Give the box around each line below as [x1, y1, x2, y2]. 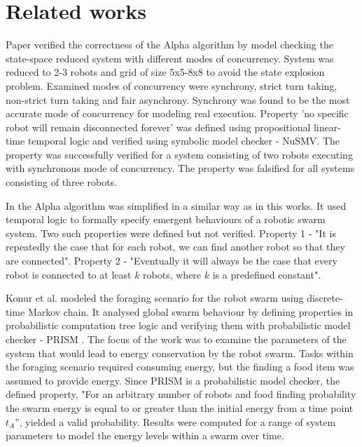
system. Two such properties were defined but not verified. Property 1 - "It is [6, 225, 336, 240]
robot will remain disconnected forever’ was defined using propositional [6, 119, 311, 134]
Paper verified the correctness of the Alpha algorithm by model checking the [6, 37, 333, 52]
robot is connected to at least [6, 267, 132, 281]
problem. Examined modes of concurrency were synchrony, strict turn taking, [6, 78, 337, 93]
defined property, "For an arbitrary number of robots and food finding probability [6, 387, 356, 401]
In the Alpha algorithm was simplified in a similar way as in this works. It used [6, 198, 347, 213]
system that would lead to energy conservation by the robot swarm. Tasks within [6, 345, 354, 360]
